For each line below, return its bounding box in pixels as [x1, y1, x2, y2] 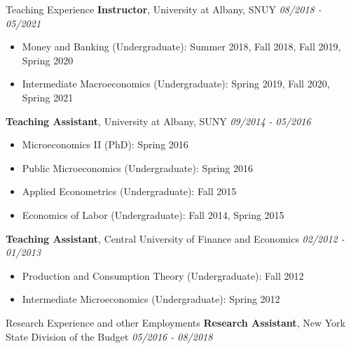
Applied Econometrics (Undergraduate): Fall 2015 [22, 184, 237, 199]
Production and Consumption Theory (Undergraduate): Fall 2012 [22, 268, 304, 283]
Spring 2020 [22, 52, 74, 67]
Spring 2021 [22, 90, 74, 104]
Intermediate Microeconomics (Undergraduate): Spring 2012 [22, 292, 280, 306]
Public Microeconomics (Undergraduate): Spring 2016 [22, 160, 253, 175]
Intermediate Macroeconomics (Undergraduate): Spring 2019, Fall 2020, [22, 76, 330, 91]
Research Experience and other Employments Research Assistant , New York [6, 315, 345, 329]
